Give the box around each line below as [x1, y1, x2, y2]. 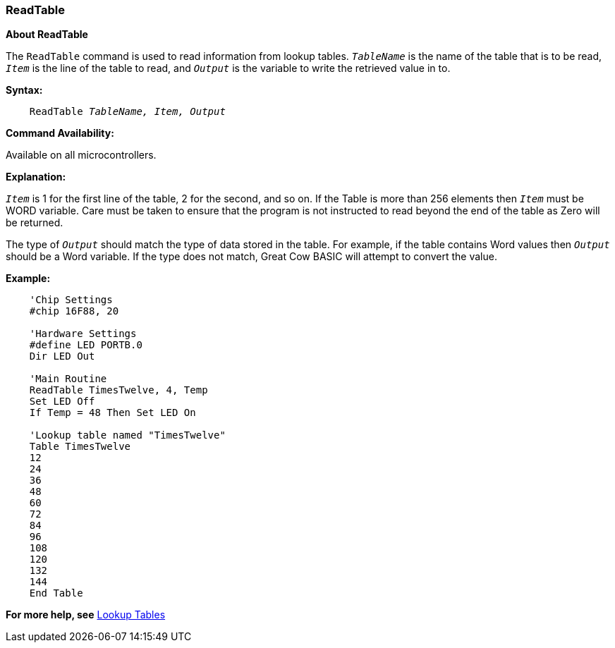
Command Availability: [6, 127, 114, 140]
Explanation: [6, 171, 66, 183]
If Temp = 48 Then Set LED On [29, 407, 196, 419]
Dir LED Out [29, 350, 95, 362]
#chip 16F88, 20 [29, 305, 119, 317]
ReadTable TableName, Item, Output [29, 106, 226, 118]
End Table [29, 587, 83, 599]
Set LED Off [29, 396, 95, 408]
